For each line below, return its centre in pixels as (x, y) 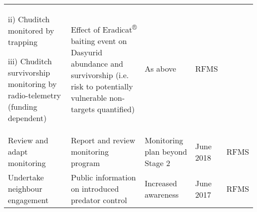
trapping (23, 42)
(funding (23, 106)
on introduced (95, 189)
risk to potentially (102, 86)
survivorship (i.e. (100, 75)
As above (160, 68)
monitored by (31, 30)
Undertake (26, 177)
